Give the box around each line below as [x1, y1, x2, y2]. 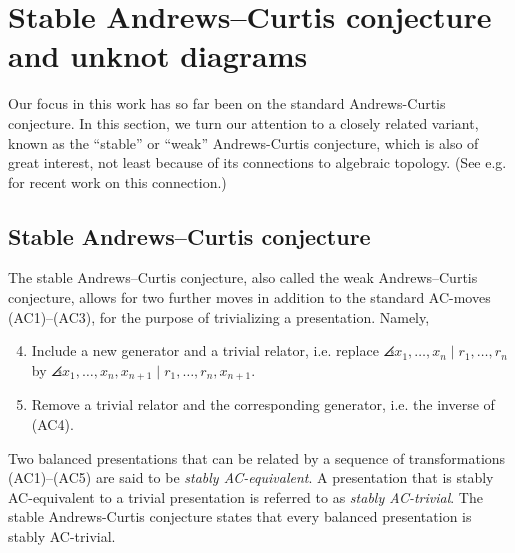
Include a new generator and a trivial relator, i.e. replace [31, 340, 379, 361]
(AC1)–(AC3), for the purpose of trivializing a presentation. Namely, [8, 306, 430, 327]
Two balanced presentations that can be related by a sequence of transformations [8, 447, 506, 468]
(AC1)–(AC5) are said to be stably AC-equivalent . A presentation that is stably [8, 467, 494, 488]
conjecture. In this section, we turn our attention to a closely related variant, [8, 112, 479, 133]
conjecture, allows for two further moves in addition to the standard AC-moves [8, 287, 491, 308]
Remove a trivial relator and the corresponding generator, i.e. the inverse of [31, 394, 495, 415]
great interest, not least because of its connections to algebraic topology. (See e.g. [8, 152, 507, 173]
